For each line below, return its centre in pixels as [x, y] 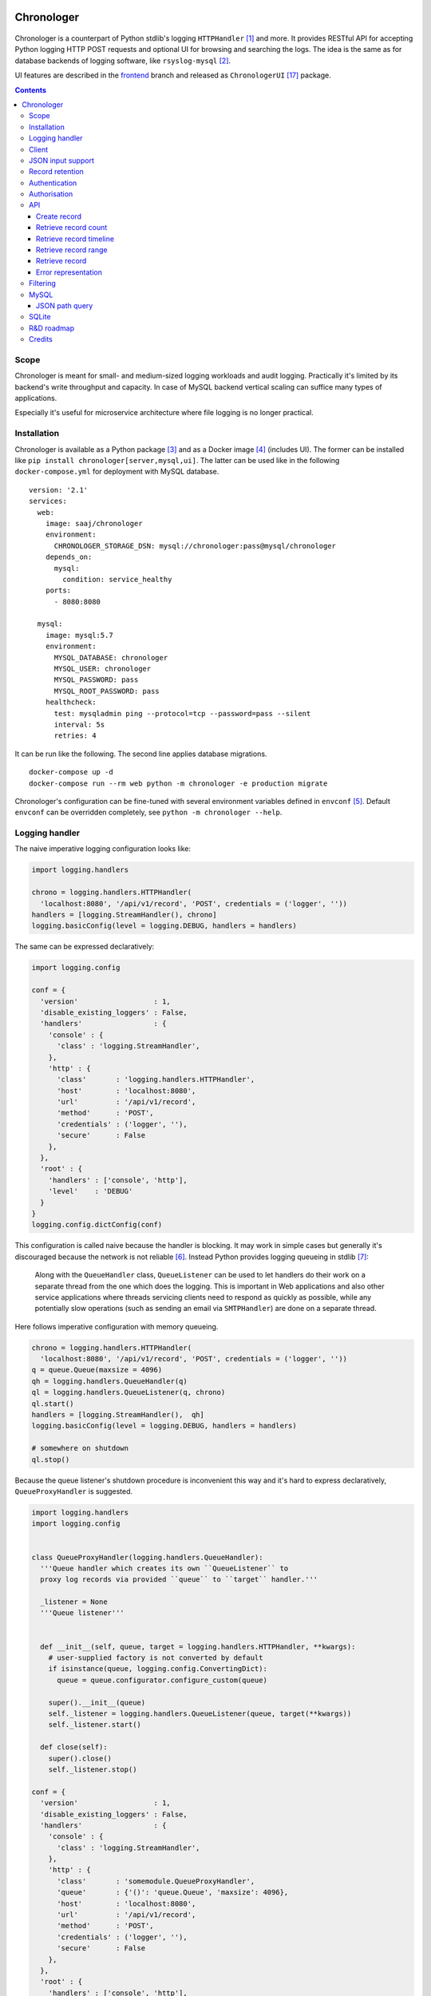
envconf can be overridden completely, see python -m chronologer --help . [148, 812]
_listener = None [74, 1602]
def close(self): [74, 1747]
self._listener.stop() [93, 1769]
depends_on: [69, 557]
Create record [59, 216]
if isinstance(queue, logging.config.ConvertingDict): [158, 1669]
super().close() [80, 1758]
